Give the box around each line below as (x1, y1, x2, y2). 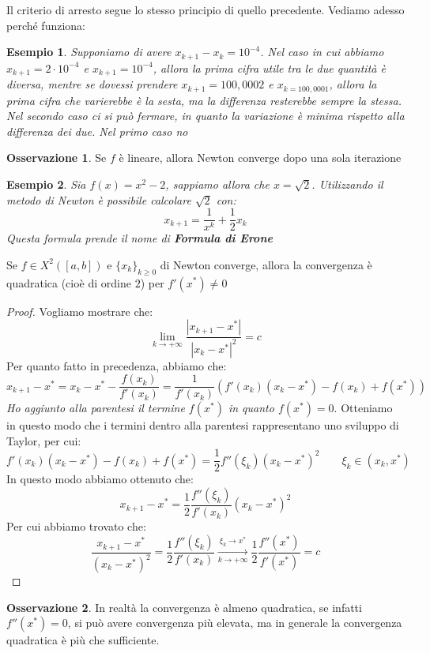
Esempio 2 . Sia (6, 175, 86, 192)
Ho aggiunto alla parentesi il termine (6, 400, 185, 416)
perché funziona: (6, 17, 86, 33)
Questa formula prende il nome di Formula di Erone (6, 230, 273, 246)
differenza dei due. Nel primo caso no (6, 122, 188, 139)
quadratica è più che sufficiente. (6, 632, 160, 648)
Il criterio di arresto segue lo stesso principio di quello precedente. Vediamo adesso (6, 2, 405, 17)
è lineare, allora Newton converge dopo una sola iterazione (119, 149, 402, 166)
